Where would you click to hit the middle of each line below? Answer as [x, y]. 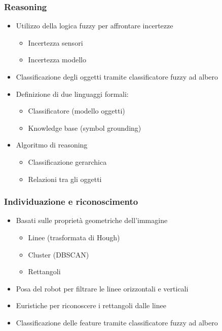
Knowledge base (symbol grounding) [85, 127]
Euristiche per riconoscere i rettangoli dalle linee [91, 305]
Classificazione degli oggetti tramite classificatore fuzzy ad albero [117, 77]
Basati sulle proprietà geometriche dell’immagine [92, 220]
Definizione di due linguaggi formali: [72, 94]
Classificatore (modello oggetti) [77, 111]
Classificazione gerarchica [67, 161]
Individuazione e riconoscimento [71, 201]
